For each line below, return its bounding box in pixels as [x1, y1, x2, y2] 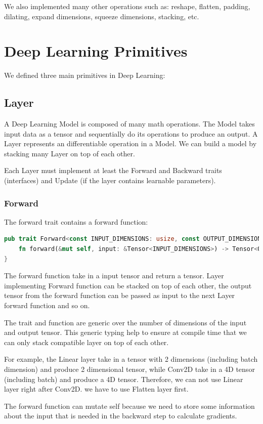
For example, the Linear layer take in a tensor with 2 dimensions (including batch [4, 354, 258, 364]
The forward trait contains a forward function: [4, 216, 148, 227]
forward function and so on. [4, 300, 90, 311]
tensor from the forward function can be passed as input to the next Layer [4, 290, 235, 301]
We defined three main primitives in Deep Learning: [4, 70, 165, 80]
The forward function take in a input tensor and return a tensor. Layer [4, 270, 224, 281]
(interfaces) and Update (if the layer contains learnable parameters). [4, 175, 216, 186]
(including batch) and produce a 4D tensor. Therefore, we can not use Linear [4, 373, 243, 384]
